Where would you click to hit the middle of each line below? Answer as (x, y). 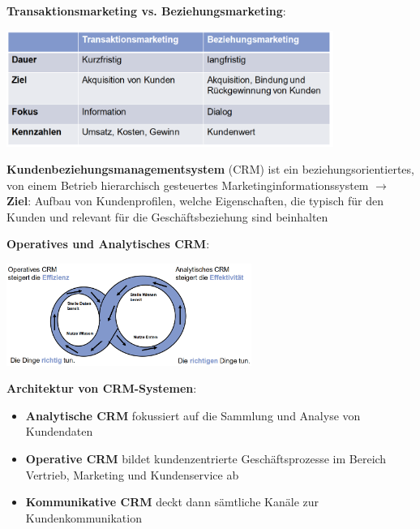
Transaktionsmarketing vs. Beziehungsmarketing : (146, 11)
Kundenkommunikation (84, 517)
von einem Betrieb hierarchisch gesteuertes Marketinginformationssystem (188, 185)
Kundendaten (59, 431)
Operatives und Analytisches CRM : (108, 244)
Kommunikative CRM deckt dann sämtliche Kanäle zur (172, 502)
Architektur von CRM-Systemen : (102, 388)
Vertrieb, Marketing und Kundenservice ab (132, 474)
